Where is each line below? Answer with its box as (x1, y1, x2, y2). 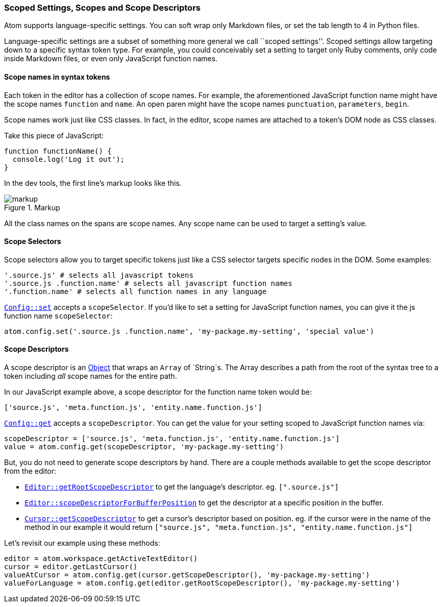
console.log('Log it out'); (12, 155, 125, 163)
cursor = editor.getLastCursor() (4, 563, 138, 571)
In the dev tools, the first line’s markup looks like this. (4, 178, 182, 187)
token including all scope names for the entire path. (4, 372, 177, 381)
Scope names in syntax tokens (4, 72, 110, 81)
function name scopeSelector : (4, 311, 113, 320)
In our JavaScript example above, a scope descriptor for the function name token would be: (4, 387, 312, 397)
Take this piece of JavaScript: (4, 131, 104, 140)
